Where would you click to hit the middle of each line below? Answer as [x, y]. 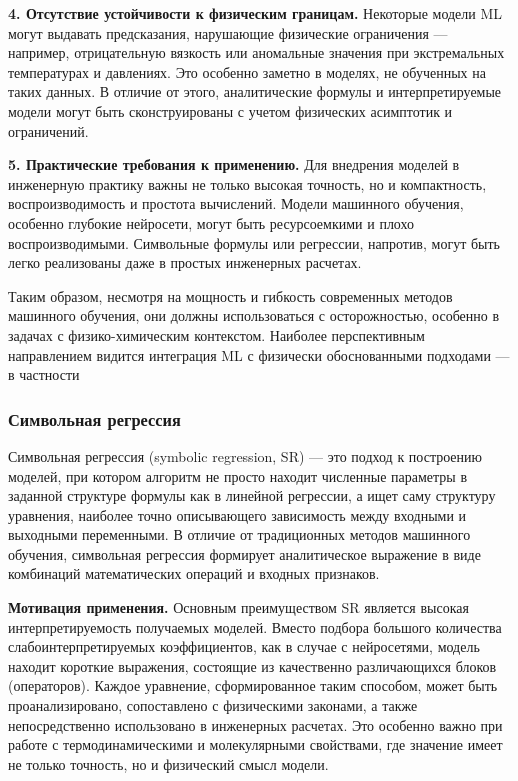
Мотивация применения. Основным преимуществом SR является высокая [238, 607]
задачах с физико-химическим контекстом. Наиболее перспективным [216, 334]
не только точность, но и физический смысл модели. [168, 763]
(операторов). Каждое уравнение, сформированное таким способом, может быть [253, 685]
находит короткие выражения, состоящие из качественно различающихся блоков [252, 665]
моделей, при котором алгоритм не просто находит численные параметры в [237, 475]
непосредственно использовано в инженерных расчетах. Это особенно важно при [255, 724]
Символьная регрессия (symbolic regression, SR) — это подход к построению [245, 455]
